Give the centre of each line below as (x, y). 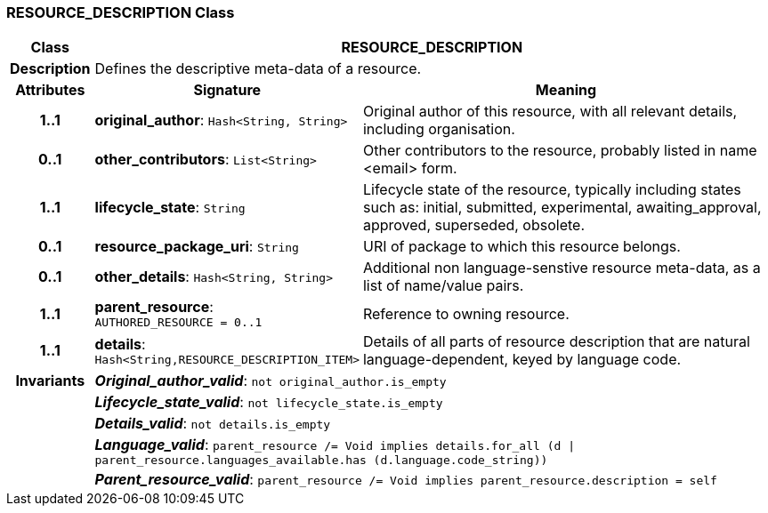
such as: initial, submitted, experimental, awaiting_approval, (562, 208)
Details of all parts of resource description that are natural (556, 342)
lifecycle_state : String (170, 208)
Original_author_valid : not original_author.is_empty (271, 381)
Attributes (50, 90)
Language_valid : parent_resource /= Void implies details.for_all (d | (335, 445)
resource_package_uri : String (197, 247)
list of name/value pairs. (443, 286)
